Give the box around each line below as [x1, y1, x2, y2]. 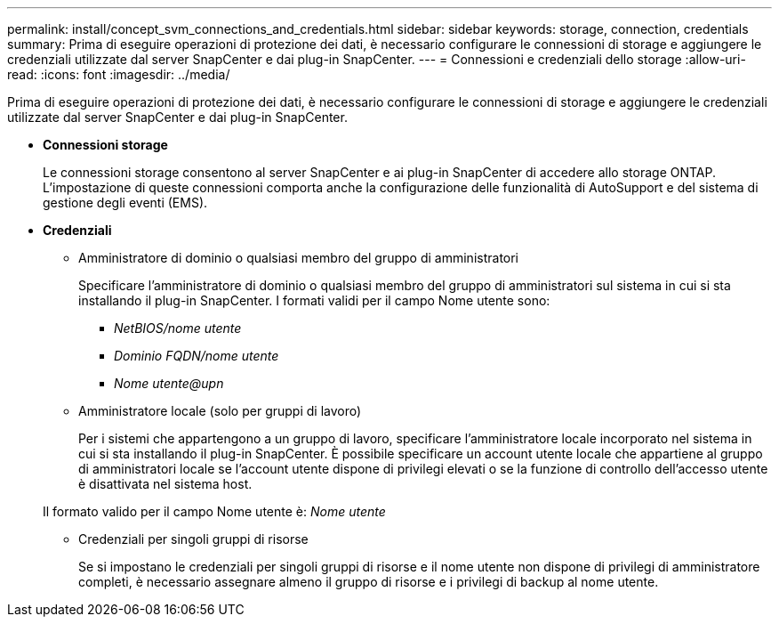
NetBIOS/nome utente [114, 320, 242, 336]
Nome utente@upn [114, 376, 224, 391]
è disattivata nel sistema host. [78, 476, 253, 491]
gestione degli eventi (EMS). [43, 195, 208, 210]
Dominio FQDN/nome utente [114, 348, 279, 363]
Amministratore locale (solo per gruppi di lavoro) [78, 403, 362, 418]
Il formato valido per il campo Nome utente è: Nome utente [43, 504, 386, 519]
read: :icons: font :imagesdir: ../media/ [7, 67, 230, 82]
